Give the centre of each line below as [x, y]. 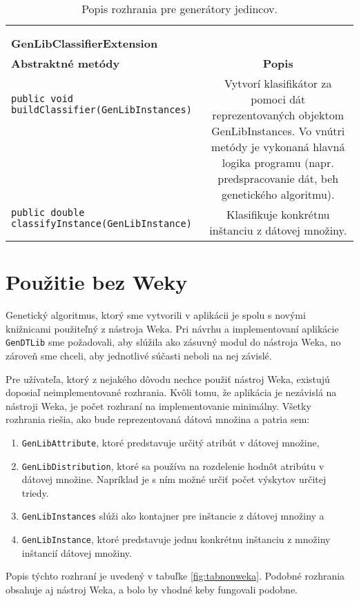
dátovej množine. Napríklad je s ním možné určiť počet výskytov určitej [174, 479]
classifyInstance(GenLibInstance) [101, 223]
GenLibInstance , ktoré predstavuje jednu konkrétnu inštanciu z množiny [176, 539]
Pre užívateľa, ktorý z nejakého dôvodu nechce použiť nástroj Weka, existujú [168, 378]
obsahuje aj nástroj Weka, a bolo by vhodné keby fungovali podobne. [152, 589]
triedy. [35, 492]
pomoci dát [278, 99]
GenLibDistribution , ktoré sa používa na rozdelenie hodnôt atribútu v [173, 465]
